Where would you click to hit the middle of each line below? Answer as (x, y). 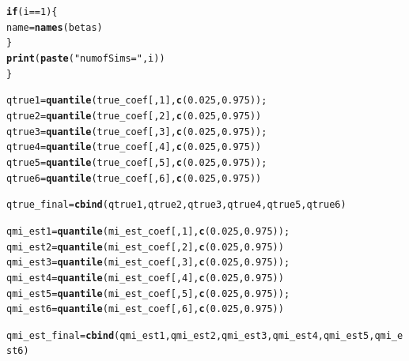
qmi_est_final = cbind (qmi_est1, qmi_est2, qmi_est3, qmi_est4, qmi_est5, (191, 335)
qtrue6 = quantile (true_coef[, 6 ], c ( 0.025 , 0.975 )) (134, 178)
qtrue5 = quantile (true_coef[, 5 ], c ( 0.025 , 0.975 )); (137, 162)
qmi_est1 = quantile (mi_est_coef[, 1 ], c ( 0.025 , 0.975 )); (148, 231)
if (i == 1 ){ (32, 12)
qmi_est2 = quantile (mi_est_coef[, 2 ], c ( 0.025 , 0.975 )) (145, 247)
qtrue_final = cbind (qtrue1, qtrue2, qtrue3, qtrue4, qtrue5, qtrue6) (176, 205)
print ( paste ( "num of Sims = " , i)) (86, 58)
